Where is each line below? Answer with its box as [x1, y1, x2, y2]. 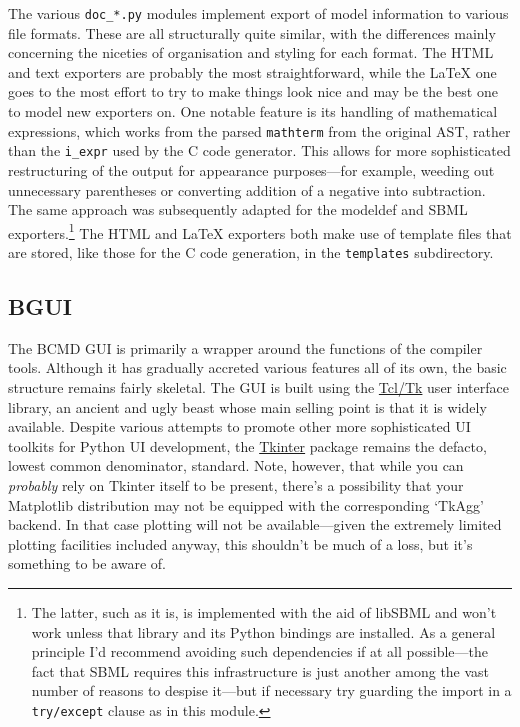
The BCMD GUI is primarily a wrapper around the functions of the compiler [8, 337, 483, 358]
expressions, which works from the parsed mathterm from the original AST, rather [8, 120, 511, 141]
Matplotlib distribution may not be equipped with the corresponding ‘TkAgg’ [8, 494, 484, 515]
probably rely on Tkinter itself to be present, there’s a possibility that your [8, 474, 464, 495]
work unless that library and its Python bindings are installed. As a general [31, 621, 496, 642]
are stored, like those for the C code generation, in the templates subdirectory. [8, 241, 494, 262]
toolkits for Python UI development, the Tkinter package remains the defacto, [8, 435, 487, 456]
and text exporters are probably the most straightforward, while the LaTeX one [8, 61, 497, 82]
